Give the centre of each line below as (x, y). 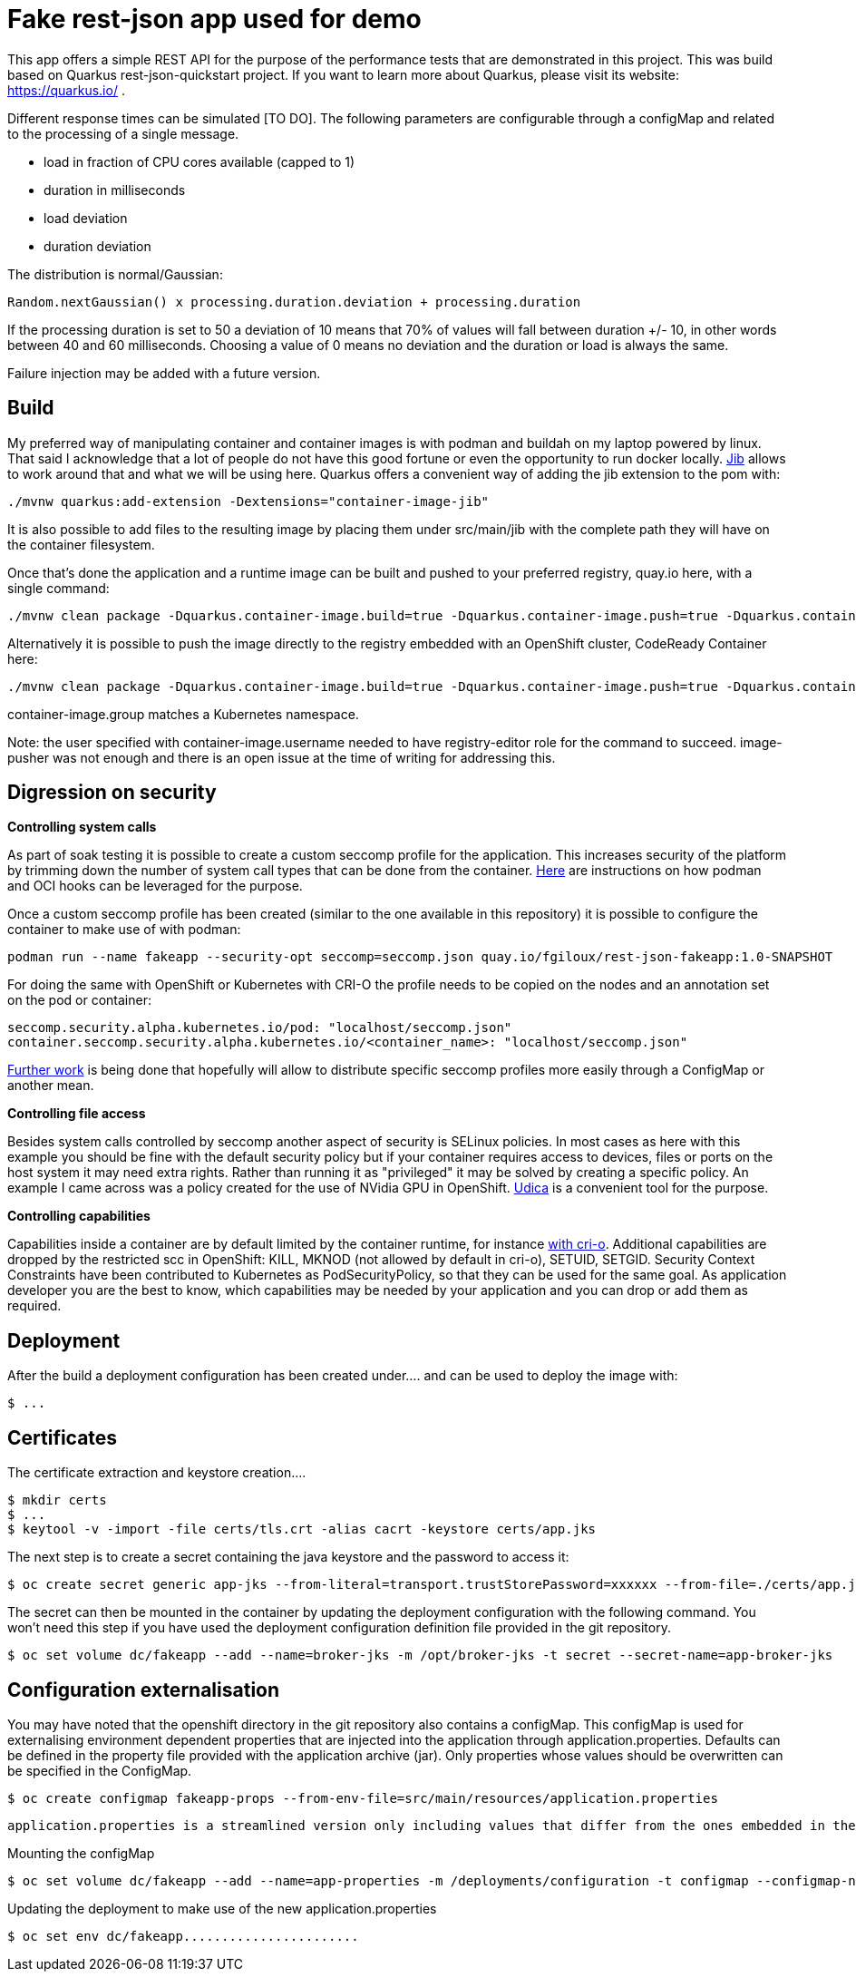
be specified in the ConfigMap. (100, 1770)
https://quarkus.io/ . (66, 90)
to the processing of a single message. (123, 133)
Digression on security (112, 793)
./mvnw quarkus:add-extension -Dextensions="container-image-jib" (248, 501)
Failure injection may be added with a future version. (164, 373)
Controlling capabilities (79, 1216)
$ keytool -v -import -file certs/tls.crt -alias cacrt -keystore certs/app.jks (302, 1529)
